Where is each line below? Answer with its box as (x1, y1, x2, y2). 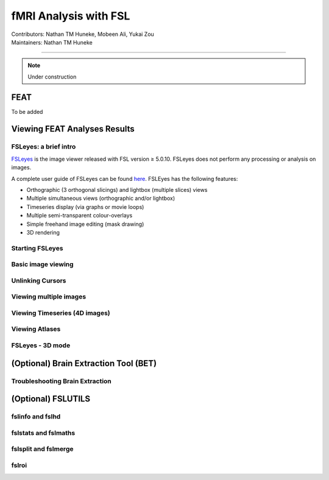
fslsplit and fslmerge (11, 445, 74, 453)
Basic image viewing (11, 260, 74, 269)
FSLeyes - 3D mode (11, 341, 71, 350)
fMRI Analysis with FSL (11, 9, 130, 23)
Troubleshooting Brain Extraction (11, 376, 112, 385)
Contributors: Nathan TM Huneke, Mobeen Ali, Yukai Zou (11, 30, 155, 38)
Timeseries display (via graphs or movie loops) (26, 203, 144, 210)
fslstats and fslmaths (11, 428, 76, 437)
